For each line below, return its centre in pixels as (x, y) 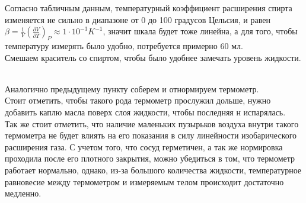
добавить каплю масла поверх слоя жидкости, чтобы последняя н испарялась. (145, 112)
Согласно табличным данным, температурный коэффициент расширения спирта (149, 8)
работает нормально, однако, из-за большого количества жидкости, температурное (153, 170)
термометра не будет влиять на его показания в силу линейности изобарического (151, 135)
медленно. (23, 193)
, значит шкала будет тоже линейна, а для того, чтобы (200, 31)
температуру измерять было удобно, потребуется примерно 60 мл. (124, 45)
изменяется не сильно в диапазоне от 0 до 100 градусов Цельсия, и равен (138, 19)
